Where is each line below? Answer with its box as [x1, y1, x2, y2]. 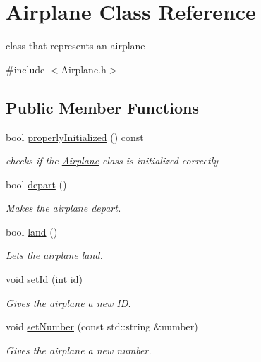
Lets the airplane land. [6, 248, 103, 263]
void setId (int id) [6, 272, 83, 286]
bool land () [6, 224, 58, 239]
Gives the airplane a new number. [6, 342, 152, 357]
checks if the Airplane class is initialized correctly [6, 153, 219, 168]
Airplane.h [61, 61, 107, 76]
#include [6, 61, 45, 76]
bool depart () [6, 176, 67, 191]
